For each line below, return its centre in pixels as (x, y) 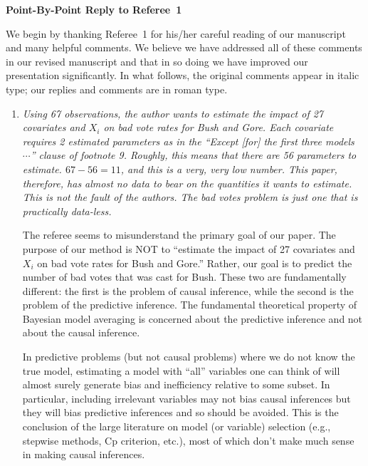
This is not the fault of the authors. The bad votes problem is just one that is (190, 197)
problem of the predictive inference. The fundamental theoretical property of (190, 305)
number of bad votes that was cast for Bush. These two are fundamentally (184, 277)
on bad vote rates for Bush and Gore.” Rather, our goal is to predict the (195, 263)
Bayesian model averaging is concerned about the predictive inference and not (193, 318)
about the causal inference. (81, 332)
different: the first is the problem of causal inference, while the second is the (188, 290)
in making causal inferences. (84, 454)
